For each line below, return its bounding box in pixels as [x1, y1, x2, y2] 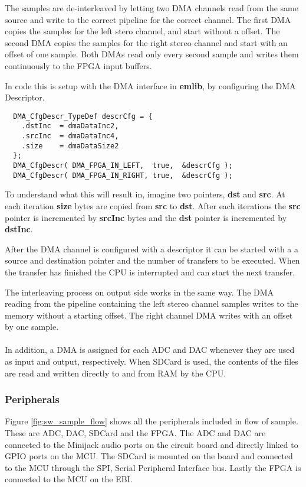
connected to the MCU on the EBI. [5, 473, 133, 485]
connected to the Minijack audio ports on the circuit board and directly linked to [5, 438, 298, 450]
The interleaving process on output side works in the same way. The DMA [5, 285, 274, 298]
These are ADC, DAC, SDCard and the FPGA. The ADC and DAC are [5, 427, 266, 439]
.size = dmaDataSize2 [21, 141, 119, 150]
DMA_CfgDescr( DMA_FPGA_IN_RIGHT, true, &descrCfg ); [13, 171, 233, 180]
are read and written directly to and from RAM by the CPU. [5, 366, 226, 379]
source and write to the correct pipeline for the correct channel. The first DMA [5, 13, 291, 25]
